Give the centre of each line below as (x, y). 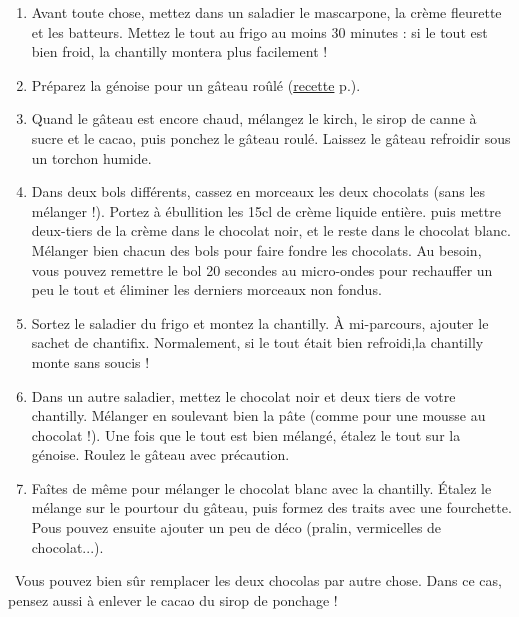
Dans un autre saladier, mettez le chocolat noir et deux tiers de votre (243, 395)
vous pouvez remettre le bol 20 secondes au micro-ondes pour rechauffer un (262, 269)
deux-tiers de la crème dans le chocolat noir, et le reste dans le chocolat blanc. (271, 230)
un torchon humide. (91, 157)
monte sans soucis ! (90, 361)
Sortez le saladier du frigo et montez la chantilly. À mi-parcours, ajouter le (260, 322)
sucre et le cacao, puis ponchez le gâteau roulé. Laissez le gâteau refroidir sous (271, 137)
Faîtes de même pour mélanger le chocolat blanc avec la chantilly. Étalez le (261, 487)
